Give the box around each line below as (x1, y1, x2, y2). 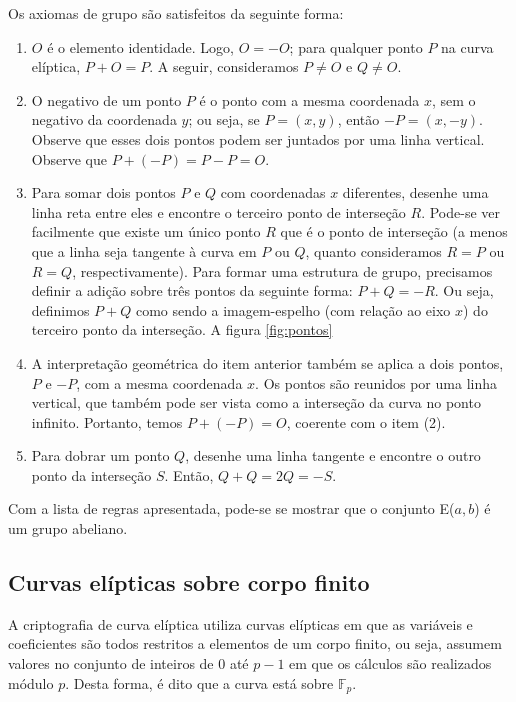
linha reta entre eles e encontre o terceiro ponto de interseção (31, 201, 406, 222)
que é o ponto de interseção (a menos (280, 221, 508, 242)
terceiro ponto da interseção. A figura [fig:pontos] (31, 319, 333, 340)
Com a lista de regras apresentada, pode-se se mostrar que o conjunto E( (8, 498, 455, 519)
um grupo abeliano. (8, 518, 128, 539)
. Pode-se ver (421, 201, 501, 222)
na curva (441, 36, 494, 57)
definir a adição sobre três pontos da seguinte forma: (31, 280, 353, 301)
